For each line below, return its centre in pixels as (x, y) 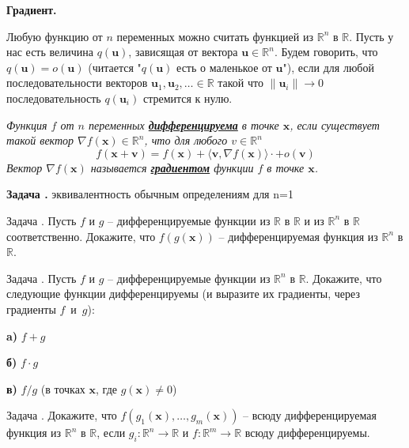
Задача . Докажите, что (62, 415)
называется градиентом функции (172, 167)
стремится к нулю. (187, 98)
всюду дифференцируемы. (307, 433)
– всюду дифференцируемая (310, 415)
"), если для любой (328, 67)
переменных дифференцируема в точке (184, 124)
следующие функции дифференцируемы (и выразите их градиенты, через (183, 294)
